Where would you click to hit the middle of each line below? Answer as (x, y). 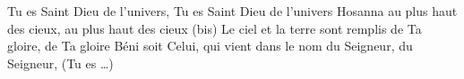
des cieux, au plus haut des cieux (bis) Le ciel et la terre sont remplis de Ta (215, 28)
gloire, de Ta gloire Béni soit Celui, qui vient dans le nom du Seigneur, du (210, 46)
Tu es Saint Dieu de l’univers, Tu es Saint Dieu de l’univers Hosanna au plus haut (232, 11)
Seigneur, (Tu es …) (60, 63)
